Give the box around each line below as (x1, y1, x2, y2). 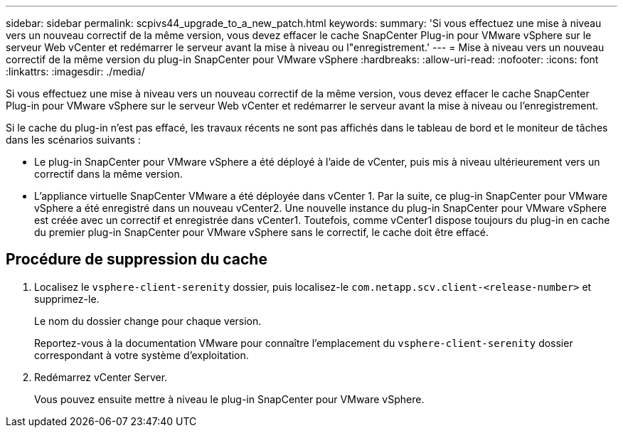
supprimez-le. (34, 292, 100, 305)
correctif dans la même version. (34, 168, 183, 180)
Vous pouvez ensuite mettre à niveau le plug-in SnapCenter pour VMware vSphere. (34, 392, 425, 405)
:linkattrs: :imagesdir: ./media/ (6, 65, 145, 77)
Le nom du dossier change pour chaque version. (34, 314, 262, 327)
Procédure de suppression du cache (6, 250, 267, 269)
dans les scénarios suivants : (6, 134, 141, 146)
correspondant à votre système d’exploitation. (34, 348, 249, 361)
